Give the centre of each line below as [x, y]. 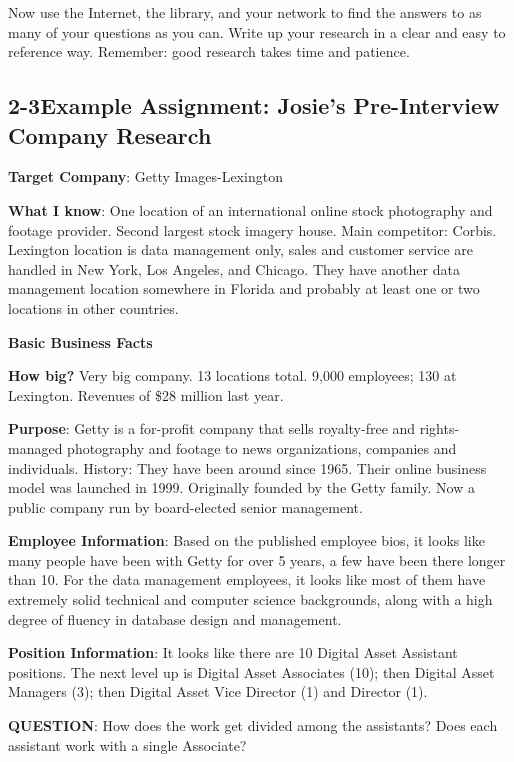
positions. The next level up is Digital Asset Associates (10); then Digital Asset [251, 671]
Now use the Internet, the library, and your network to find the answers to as [245, 12]
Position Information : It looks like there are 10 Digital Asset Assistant [233, 652]
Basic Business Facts [80, 341]
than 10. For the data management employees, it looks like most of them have [247, 579]
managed [35, 447]
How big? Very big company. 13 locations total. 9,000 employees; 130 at [232, 375]
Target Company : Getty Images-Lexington [145, 176]
